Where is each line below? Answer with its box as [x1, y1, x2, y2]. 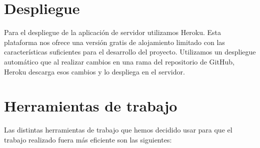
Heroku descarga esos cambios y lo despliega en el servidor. [4, 66, 185, 76]
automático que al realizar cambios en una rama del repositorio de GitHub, [4, 56, 234, 66]
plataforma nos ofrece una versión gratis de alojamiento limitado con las [4, 36, 225, 47]
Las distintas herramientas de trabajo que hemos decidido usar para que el [4, 124, 232, 135]
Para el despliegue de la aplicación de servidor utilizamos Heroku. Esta [4, 27, 221, 37]
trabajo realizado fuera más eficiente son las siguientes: [4, 134, 172, 144]
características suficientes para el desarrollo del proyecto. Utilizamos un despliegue [4, 46, 256, 57]
